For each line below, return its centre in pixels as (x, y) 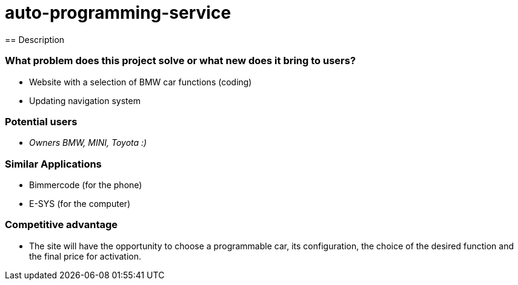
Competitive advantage (61, 225)
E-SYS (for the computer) (80, 204)
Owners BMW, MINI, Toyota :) (88, 143)
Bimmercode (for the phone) (86, 185)
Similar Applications (53, 164)
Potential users (41, 121)
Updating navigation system (85, 100)
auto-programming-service (118, 13)
